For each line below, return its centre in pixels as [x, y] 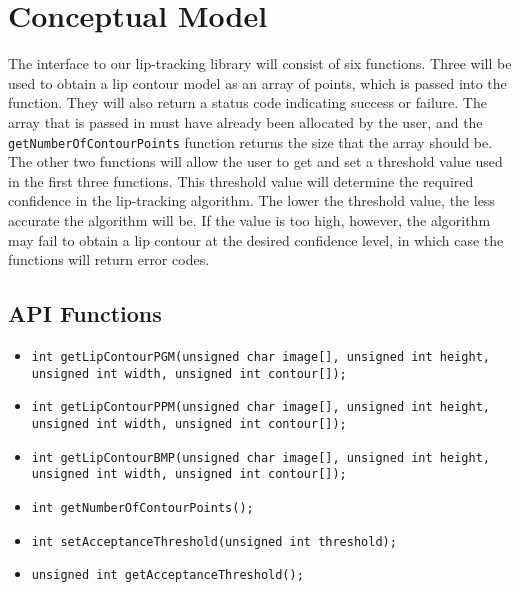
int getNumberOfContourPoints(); [142, 507]
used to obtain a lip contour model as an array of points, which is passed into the [257, 82]
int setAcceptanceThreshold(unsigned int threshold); [214, 541]
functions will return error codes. [109, 259]
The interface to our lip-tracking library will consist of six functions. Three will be [260, 63]
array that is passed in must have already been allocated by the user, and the [245, 121]
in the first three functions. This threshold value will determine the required [241, 180]
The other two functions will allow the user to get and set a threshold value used [255, 161]
